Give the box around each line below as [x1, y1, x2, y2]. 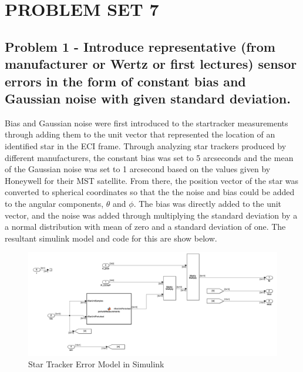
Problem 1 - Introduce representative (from [5, 37, 275, 55]
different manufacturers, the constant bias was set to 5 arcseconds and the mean [5, 151, 294, 163]
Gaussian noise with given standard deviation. [5, 89, 291, 107]
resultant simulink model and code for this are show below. [5, 232, 217, 244]
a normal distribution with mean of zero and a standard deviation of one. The [5, 220, 286, 233]
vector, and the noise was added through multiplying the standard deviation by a [5, 209, 298, 221]
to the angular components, [5, 197, 104, 209]
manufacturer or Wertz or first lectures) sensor [5, 55, 297, 73]
